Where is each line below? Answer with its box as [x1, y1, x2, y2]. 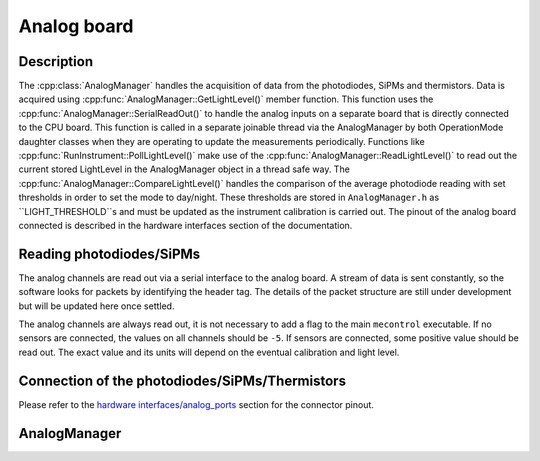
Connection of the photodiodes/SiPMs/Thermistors [18, 372, 347, 389]
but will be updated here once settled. [18, 300, 175, 312]
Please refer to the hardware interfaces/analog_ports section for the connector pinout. [18, 398, 375, 410]
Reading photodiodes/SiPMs [18, 245, 201, 262]
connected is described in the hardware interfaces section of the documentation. [18, 219, 353, 231]
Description [18, 53, 94, 70]
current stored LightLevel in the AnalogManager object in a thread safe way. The [18, 163, 350, 175]
